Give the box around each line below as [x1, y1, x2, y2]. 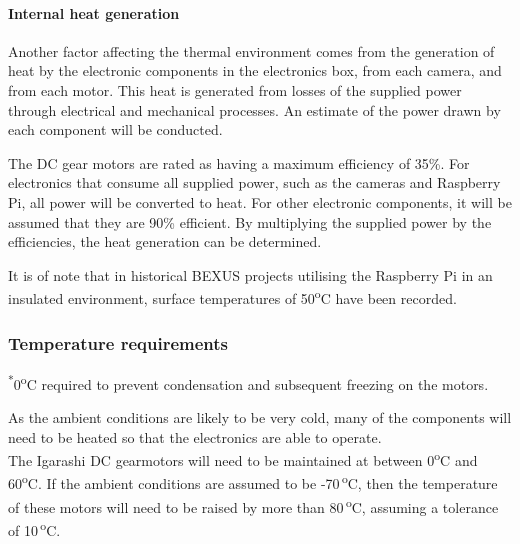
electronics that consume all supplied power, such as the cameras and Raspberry [8, 172, 501, 193]
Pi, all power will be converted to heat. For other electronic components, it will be [8, 191, 512, 212]
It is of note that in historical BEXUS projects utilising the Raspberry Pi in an [8, 264, 493, 285]
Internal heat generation [8, 2, 180, 23]
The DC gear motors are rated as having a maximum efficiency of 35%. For [8, 152, 470, 173]
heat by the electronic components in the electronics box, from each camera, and [8, 60, 502, 81]
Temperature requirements [8, 330, 229, 355]
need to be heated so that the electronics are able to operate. [8, 426, 382, 447]
